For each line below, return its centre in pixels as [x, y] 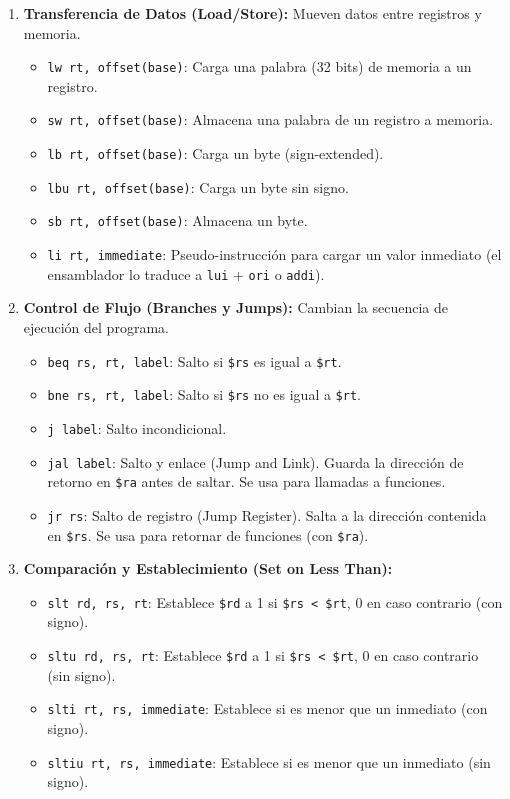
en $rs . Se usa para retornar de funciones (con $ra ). [208, 534]
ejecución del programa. [96, 326]
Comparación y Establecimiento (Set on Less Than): [208, 568]
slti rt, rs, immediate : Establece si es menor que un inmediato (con [267, 708]
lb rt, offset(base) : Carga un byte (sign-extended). [215, 153]
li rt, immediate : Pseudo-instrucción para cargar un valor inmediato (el [274, 254]
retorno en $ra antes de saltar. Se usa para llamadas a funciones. [246, 481]
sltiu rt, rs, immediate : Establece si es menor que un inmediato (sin [269, 761]
